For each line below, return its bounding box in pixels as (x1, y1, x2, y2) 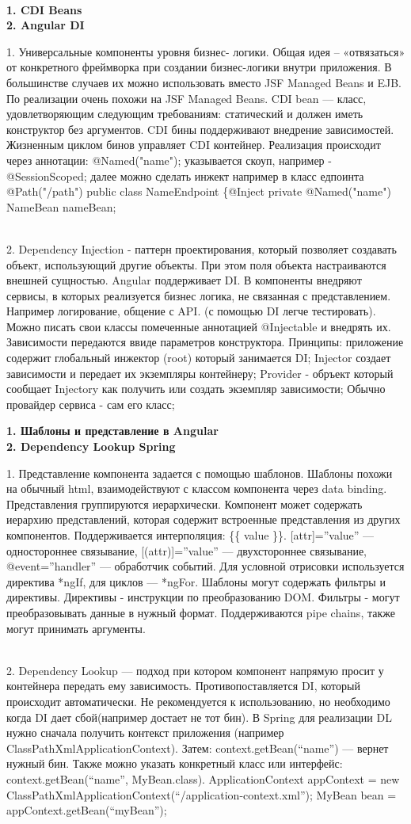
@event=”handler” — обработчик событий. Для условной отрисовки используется (6, 558, 405, 574)
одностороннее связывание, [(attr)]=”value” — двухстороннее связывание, (6, 542, 367, 559)
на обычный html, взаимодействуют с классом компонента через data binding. (6, 480, 387, 497)
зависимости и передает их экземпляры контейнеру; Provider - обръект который (6, 364, 394, 381)
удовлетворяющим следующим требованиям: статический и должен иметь (6, 105, 363, 122)
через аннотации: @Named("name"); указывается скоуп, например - (6, 151, 332, 168)
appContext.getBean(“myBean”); (6, 802, 167, 818)
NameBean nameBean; (6, 198, 116, 215)
